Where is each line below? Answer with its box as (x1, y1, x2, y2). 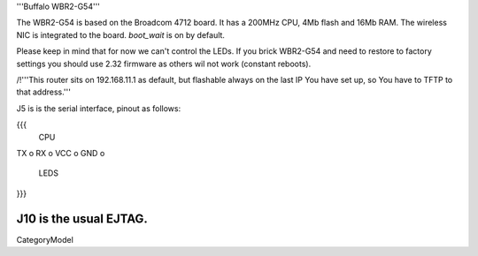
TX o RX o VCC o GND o (16, 147, 105, 158)
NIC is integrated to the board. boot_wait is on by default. (16, 29, 226, 40)
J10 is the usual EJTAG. (16, 211, 148, 226)
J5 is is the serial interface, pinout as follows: (16, 102, 181, 114)
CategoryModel (16, 234, 74, 245)
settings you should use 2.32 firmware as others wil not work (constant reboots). (16, 58, 312, 69)
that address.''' (16, 87, 71, 97)
